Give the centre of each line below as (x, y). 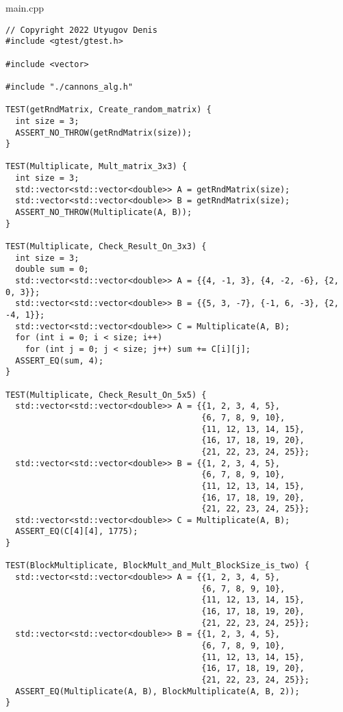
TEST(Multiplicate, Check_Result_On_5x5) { (106, 395)
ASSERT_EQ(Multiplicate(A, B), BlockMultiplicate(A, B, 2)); (157, 691)
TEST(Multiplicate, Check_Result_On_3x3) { (106, 247)
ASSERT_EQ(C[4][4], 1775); (77, 532)
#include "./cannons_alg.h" (69, 87)
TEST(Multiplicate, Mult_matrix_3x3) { (96, 167)
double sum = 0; (52, 269)
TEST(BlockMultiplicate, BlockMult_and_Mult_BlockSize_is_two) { (157, 566)
